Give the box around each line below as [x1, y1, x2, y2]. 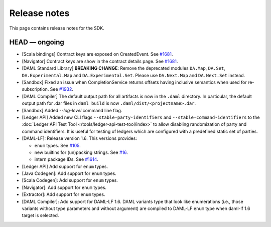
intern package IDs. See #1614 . [34, 156, 98, 162]
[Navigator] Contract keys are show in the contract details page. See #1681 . [22, 58, 178, 64]
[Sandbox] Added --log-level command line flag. [22, 107, 122, 113]
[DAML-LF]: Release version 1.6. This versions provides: [22, 135, 138, 141]
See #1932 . [50, 86, 74, 92]
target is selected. [22, 212, 59, 218]
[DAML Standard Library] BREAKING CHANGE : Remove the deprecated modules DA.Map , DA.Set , [22, 65, 226, 71]
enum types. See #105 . [34, 142, 81, 148]
